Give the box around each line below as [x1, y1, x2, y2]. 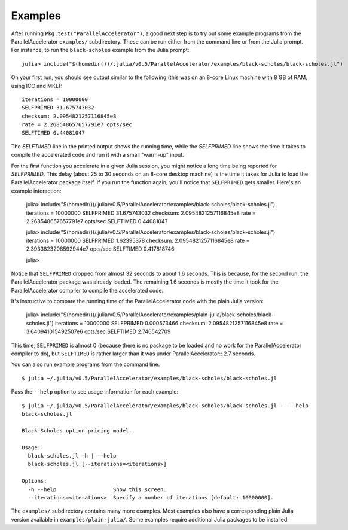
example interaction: [11, 187, 62, 194]
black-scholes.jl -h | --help [28, 452, 117, 459]
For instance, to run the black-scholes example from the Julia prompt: [11, 47, 190, 54]
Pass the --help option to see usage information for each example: [11, 388, 179, 395]
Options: [22, 477, 47, 485]
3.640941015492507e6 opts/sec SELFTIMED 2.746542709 [26, 328, 171, 335]
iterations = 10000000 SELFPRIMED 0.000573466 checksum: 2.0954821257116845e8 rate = [54, 319, 283, 327]
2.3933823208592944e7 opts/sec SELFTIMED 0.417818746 [26, 245, 175, 252]
